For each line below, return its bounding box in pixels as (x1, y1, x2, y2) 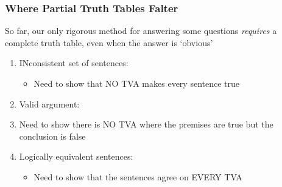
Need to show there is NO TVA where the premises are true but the (19, 118, 273, 131)
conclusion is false (19, 129, 86, 142)
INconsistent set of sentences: (19, 56, 129, 69)
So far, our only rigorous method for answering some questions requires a (5, 24, 277, 37)
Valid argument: (19, 97, 80, 110)
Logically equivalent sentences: (19, 150, 133, 163)
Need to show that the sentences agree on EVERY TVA (33, 170, 242, 183)
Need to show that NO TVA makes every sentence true (33, 77, 239, 89)
